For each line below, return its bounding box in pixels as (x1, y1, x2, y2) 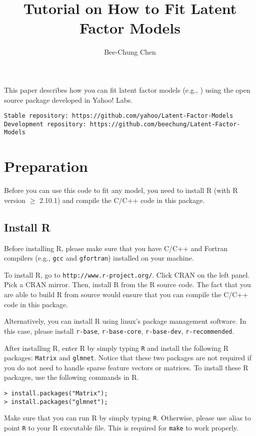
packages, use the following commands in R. (4, 372, 139, 382)
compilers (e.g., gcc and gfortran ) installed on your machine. (4, 253, 194, 263)
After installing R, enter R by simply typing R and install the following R (4, 342, 229, 353)
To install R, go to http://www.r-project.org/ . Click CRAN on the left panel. (4, 269, 250, 280)
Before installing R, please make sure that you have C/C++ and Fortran (4, 243, 228, 253)
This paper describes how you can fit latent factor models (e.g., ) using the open (4, 84, 250, 95)
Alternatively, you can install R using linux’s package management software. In (4, 316, 246, 326)
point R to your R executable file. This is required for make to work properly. (4, 422, 238, 432)
